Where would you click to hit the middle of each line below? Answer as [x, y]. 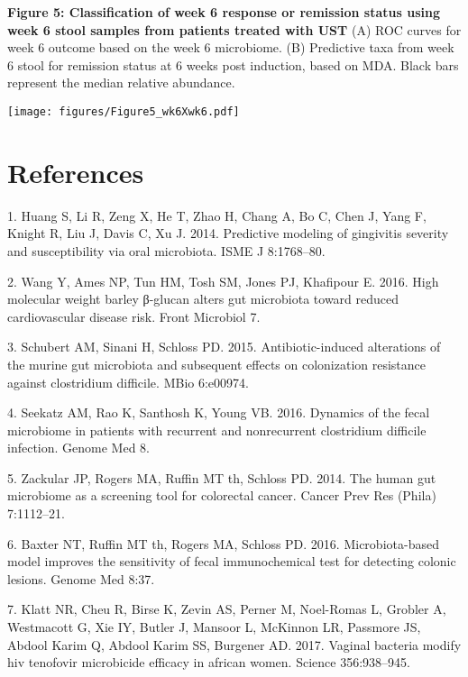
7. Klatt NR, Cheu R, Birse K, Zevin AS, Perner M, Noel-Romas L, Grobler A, [227, 609]
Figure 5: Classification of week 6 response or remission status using [224, 12]
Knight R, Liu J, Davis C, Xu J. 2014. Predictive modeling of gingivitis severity [228, 233]
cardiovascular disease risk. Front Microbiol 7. [134, 316]
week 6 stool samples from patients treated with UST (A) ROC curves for [234, 29]
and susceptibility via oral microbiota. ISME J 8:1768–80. [166, 250]
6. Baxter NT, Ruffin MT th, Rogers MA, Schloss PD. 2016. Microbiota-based [223, 543]
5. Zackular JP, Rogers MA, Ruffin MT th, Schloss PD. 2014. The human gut [222, 477]
